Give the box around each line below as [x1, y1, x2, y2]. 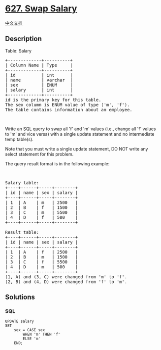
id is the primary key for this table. [5, 97, 101, 102]
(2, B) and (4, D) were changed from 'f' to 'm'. [5, 279, 128, 285]
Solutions [5, 293, 35, 301]
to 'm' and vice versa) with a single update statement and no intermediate [5, 131, 155, 137]
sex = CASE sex [14, 328, 45, 333]
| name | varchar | [5, 77, 73, 83]
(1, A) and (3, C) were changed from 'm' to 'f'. [5, 274, 128, 280]
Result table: [5, 229, 39, 235]
